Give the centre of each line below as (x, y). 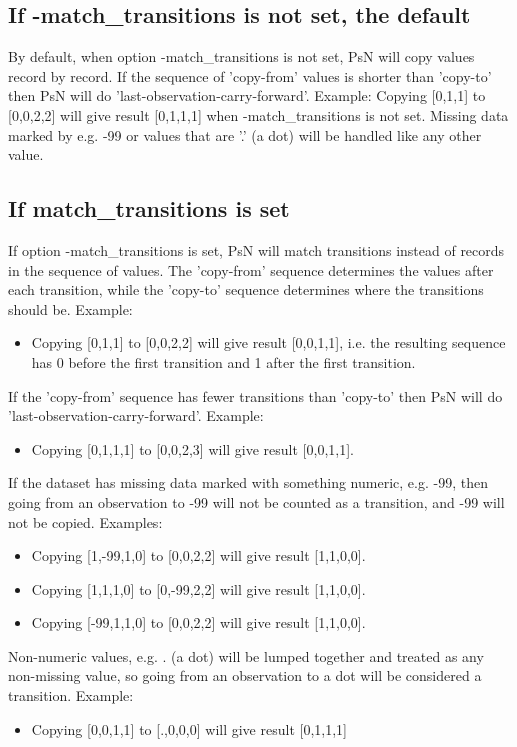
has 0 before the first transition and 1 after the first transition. (223, 361)
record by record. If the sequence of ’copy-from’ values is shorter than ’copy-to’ (250, 75)
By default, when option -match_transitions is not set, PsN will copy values (241, 56)
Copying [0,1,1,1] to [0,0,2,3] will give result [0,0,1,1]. (192, 448)
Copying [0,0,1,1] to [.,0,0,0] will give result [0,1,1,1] (189, 728)
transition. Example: (71, 695)
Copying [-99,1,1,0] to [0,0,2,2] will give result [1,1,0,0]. (198, 622)
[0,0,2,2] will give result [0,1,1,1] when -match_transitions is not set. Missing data (258, 114)
